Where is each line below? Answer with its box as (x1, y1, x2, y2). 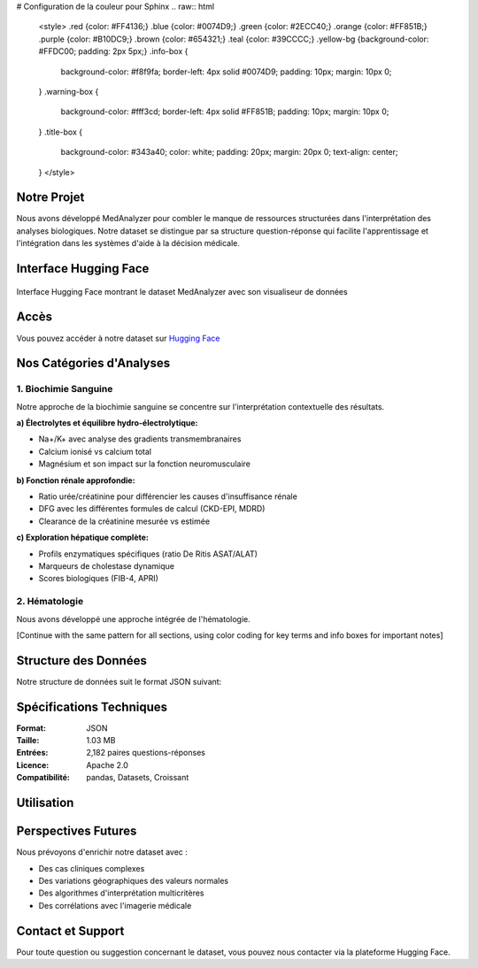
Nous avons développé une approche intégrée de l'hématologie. (16, 613, 251, 624)
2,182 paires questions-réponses (86, 748, 205, 758)
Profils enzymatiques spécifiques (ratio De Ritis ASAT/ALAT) (38, 549, 258, 559)
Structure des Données (16, 653, 148, 668)
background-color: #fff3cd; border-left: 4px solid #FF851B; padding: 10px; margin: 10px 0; (60, 106, 389, 117)
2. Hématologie (16, 595, 84, 608)
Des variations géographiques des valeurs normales (38, 875, 229, 886)
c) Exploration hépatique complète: (16, 532, 150, 543)
